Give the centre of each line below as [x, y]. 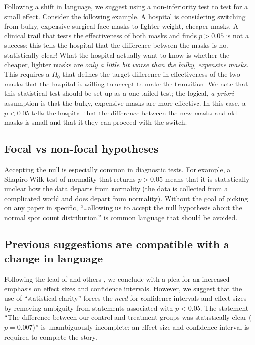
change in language [54, 258]
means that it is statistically [207, 179]
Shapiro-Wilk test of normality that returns [70, 179]
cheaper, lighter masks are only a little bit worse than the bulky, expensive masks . [127, 64]
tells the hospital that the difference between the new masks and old [134, 112]
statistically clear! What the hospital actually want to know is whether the [117, 54]
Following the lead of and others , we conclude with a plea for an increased [117, 279]
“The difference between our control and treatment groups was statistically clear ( [128, 317]
